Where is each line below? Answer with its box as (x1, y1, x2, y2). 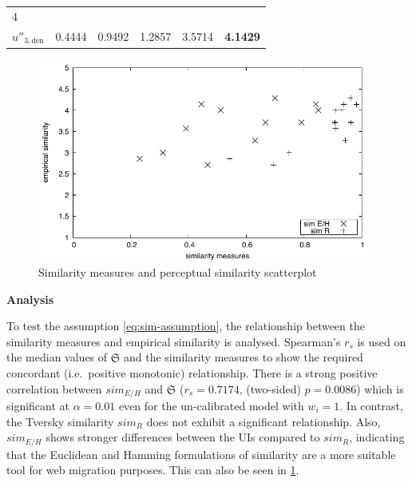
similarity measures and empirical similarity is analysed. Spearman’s (6, 333, 341, 349)
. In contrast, (339, 397, 403, 413)
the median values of (6, 349, 108, 365)
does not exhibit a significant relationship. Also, (146, 413, 381, 429)
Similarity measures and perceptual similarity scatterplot (38, 263, 317, 280)
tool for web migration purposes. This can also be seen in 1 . (6, 461, 299, 478)
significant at (6, 397, 70, 413)
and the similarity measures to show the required (123, 349, 363, 365)
